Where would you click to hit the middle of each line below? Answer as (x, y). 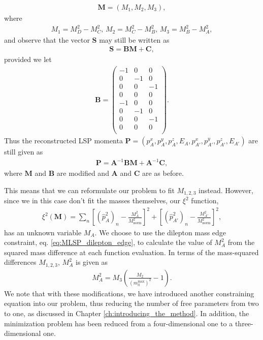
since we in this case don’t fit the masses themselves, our (92, 200)
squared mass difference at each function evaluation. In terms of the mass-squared (131, 252)
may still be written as (134, 39)
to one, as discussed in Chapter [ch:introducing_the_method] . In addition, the (127, 313)
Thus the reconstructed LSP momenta (63, 141)
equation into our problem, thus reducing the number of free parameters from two (131, 303)
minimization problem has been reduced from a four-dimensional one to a (119, 323)
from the (241, 242)
